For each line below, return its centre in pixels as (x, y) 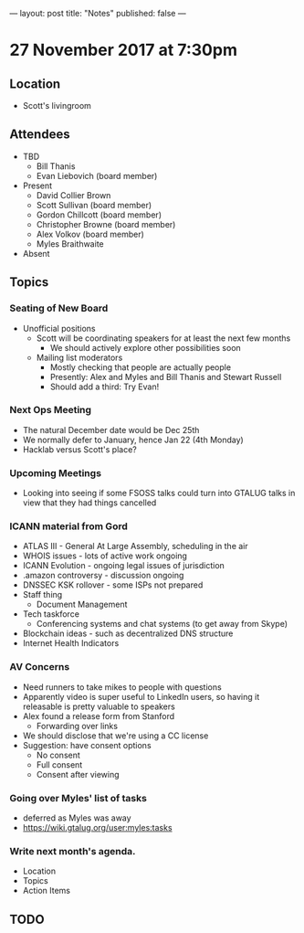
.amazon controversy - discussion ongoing (103, 576)
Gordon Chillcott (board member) (99, 215)
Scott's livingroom (57, 106)
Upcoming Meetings (56, 472)
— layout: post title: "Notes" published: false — (98, 13)
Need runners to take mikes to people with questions (122, 687)
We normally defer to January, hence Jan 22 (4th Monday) (133, 440)
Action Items (47, 891)
